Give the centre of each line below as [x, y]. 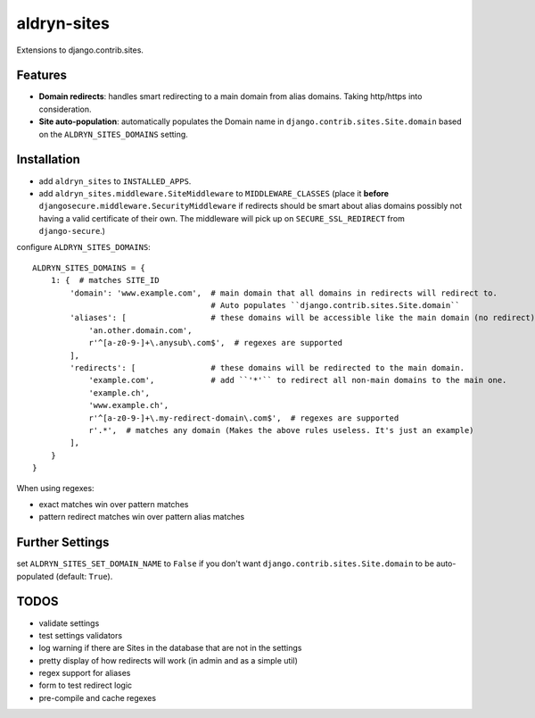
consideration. [65, 109]
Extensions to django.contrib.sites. [80, 50]
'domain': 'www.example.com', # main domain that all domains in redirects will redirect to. [284, 293]
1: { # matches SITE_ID [105, 280]
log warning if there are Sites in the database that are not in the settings [170, 648]
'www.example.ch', [129, 405]
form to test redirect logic [86, 685]
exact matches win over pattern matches [114, 504]
